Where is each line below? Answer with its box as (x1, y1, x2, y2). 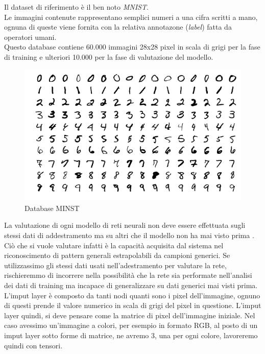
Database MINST (25, 202, 80, 213)
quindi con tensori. (4, 340, 63, 350)
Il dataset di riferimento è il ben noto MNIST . (4, 2, 149, 12)
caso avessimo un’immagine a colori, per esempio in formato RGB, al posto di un (4, 320, 258, 331)
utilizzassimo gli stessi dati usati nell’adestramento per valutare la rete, (4, 259, 227, 270)
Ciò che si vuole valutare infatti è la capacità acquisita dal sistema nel (4, 240, 224, 250)
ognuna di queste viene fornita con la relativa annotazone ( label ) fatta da (4, 21, 232, 32)
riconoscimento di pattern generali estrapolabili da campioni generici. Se (4, 250, 230, 261)
